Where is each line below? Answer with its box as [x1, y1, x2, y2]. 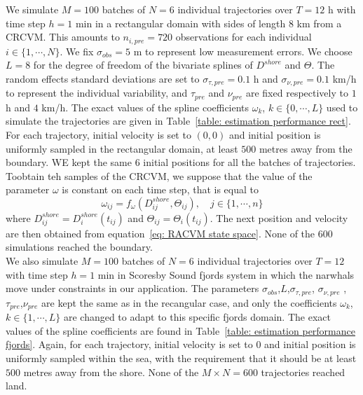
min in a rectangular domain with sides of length [75, 15, 286, 30]
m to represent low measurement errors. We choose [133, 43, 352, 58]
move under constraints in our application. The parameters [6, 281, 259, 296]
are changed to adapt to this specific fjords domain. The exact [63, 310, 331, 324]
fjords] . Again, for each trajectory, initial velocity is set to [6, 337, 253, 352]
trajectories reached [261, 364, 345, 379]
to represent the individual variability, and [6, 85, 188, 100]
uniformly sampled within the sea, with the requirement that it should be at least [6, 350, 357, 365]
